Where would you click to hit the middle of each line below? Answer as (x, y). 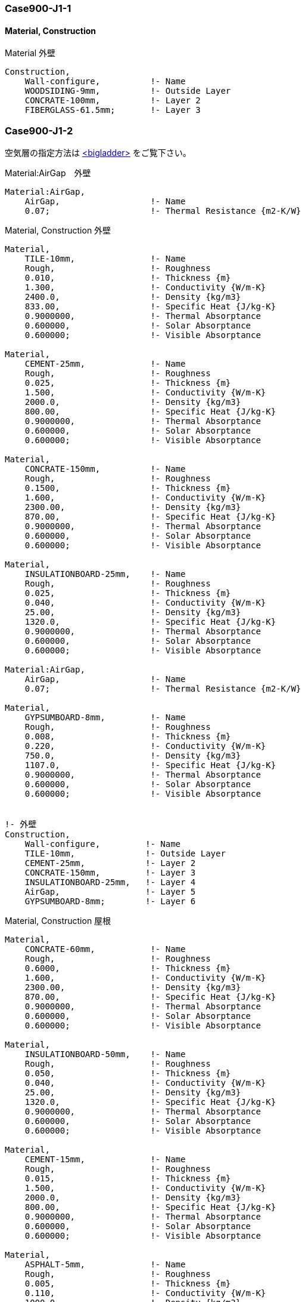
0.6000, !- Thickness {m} (128, 968)
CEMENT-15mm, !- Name (105, 1159)
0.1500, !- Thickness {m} (128, 488)
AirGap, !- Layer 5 (110, 891)
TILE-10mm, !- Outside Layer (125, 853)
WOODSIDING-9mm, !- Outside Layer (128, 91)
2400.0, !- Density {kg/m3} (133, 297)
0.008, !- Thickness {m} (128, 736)
